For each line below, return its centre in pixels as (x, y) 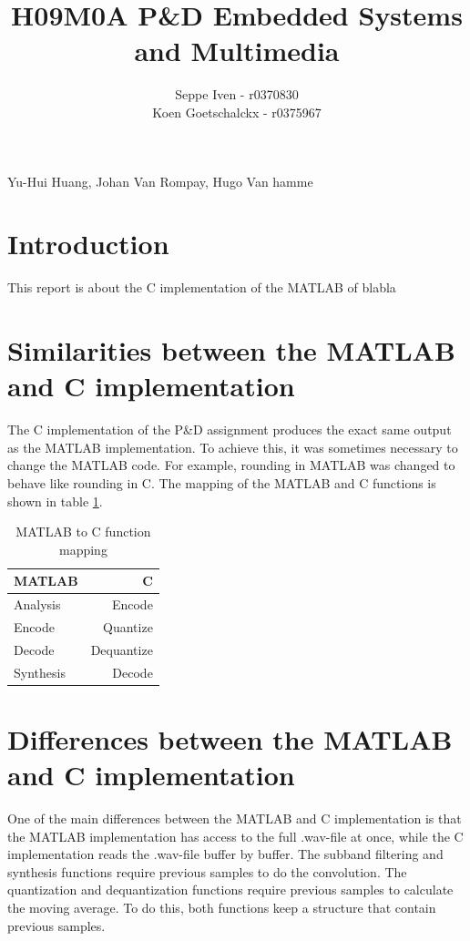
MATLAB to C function (83, 532)
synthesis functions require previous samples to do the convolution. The (207, 871)
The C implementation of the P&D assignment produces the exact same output (230, 430)
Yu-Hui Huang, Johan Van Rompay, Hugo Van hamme (160, 181)
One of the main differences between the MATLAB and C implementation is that (235, 818)
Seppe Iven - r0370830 (237, 94)
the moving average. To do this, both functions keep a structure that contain (222, 908)
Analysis (37, 604)
